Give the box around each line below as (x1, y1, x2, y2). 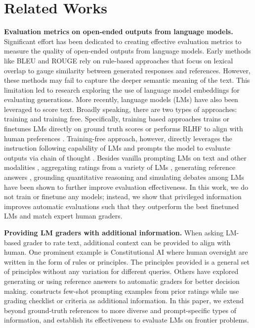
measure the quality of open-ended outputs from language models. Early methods (4, 46, 251, 56)
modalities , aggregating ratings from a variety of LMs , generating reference (4, 162, 236, 172)
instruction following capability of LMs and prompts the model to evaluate (4, 143, 230, 153)
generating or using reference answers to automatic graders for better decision (4, 275, 240, 286)
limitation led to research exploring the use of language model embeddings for (4, 84, 240, 95)
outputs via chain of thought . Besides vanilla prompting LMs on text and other (4, 152, 247, 163)
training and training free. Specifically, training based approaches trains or (4, 113, 229, 124)
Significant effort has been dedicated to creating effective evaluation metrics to (4, 36, 242, 46)
